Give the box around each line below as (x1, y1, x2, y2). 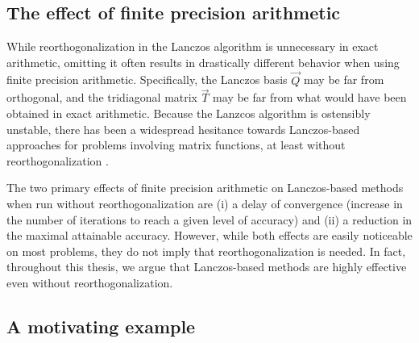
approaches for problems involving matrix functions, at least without (6, 136, 346, 153)
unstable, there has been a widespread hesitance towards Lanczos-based (6, 120, 360, 137)
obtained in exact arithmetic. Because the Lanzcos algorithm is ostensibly (6, 105, 371, 122)
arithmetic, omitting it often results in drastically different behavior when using (6, 53, 400, 70)
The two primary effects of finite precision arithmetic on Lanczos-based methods (6, 179, 404, 196)
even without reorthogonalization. (6, 274, 173, 291)
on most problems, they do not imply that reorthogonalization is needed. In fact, (6, 242, 406, 259)
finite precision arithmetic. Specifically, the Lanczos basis (6, 71, 288, 88)
